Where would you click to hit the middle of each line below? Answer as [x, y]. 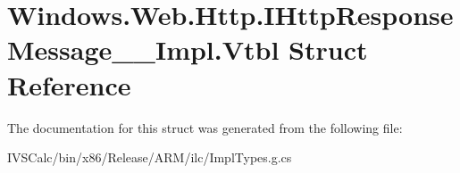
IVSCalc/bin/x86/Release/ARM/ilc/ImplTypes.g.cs [150, 157]
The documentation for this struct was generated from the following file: [205, 127]
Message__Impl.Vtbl [143, 49]
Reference [69, 84]
